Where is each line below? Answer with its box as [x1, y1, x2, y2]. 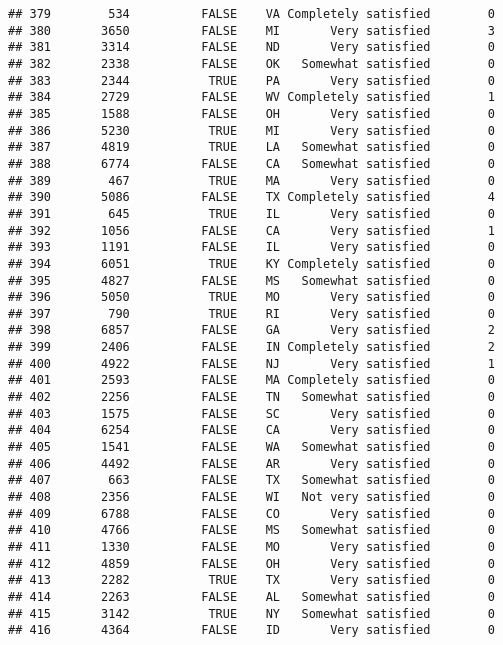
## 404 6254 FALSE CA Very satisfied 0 [8, 423, 495, 438]
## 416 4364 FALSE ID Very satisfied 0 [8, 623, 495, 638]
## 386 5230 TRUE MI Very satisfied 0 [8, 123, 495, 138]
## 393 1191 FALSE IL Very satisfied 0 [8, 240, 495, 255]
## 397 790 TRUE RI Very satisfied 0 [8, 306, 495, 321]
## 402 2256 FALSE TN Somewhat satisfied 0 [8, 390, 495, 405]
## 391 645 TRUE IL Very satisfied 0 [8, 206, 495, 221]
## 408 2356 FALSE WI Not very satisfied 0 [8, 490, 495, 505]
